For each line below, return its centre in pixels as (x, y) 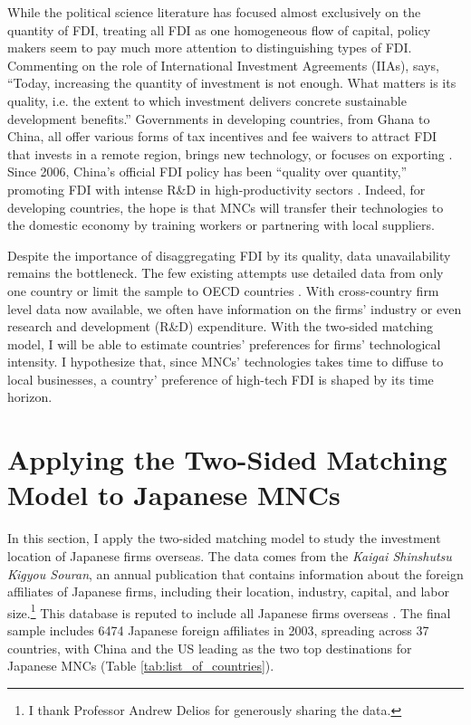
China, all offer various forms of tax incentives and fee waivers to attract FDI (222, 136)
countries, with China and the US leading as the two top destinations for (210, 648)
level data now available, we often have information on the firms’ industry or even (235, 308)
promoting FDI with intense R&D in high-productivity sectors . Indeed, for (216, 189)
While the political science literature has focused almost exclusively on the (214, 12)
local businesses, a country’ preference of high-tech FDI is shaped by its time (221, 379)
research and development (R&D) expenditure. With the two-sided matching (221, 326)
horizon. (30, 397)
